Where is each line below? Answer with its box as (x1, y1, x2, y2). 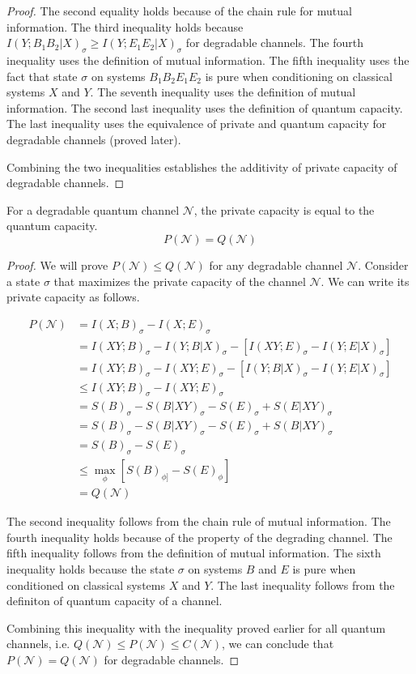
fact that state (6, 67, 78, 84)
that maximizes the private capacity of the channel (53, 272, 306, 289)
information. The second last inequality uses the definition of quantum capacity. (6, 99, 403, 116)
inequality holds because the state (6, 560, 175, 577)
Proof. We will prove (6, 256, 108, 273)
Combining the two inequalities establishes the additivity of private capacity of (6, 158, 397, 175)
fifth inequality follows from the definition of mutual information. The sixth (6, 544, 381, 561)
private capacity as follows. (6, 288, 140, 305)
